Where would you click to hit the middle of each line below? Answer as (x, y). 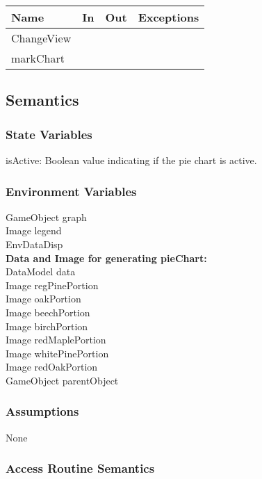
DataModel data (41, 271)
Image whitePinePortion (57, 353)
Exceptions (169, 17)
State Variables (49, 134)
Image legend (34, 230)
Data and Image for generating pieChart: (106, 258)
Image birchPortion (47, 326)
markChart (38, 58)
